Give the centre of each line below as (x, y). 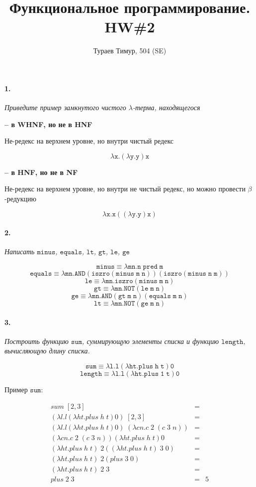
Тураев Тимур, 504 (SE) (130, 51)
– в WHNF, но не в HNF (48, 124)
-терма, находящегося (166, 107)
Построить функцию (37, 341)
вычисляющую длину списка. (47, 351)
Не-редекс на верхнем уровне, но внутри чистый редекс (89, 141)
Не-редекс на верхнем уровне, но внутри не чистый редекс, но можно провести (125, 189)
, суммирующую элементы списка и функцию (151, 341)
